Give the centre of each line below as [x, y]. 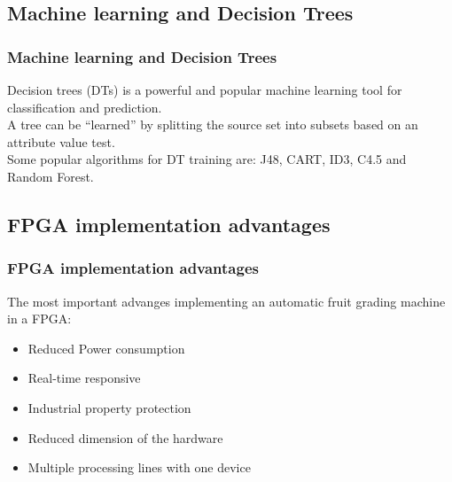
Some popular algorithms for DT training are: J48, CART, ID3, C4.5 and [207, 159]
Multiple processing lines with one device [139, 467]
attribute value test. [61, 141]
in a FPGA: [39, 319]
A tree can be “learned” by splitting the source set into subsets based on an [213, 124]
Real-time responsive [84, 378]
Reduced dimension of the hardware [125, 437]
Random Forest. [51, 176]
